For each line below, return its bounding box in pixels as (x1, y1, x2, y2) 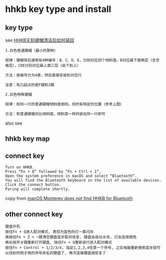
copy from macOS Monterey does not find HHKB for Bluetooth (5, 196, 133, 202)
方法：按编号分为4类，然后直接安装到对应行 (5, 73, 82, 78)
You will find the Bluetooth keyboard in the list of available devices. (5, 178, 162, 183)
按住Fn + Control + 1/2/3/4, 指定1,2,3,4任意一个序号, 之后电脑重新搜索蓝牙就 (5, 246, 157, 251)
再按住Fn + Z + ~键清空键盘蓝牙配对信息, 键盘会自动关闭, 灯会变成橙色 (5, 235, 137, 240)
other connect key (5, 210, 63, 218)
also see (5, 120, 22, 126)
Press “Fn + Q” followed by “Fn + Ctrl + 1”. (5, 169, 101, 174)
